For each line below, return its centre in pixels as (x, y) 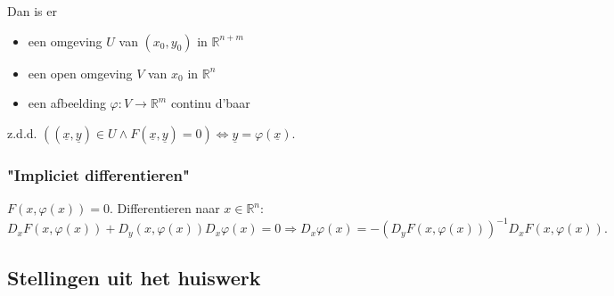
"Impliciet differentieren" (98, 174)
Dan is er (32, 11)
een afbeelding (67, 103)
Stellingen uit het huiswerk (134, 278)
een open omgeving (80, 73)
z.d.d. (22, 132)
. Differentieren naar (165, 208)
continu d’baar (210, 103)
